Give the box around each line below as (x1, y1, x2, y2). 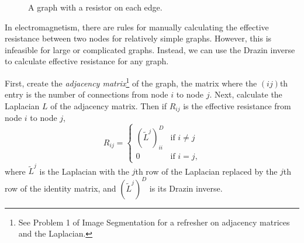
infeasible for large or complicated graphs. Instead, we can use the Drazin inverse (5, 43, 295, 55)
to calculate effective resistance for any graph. (5, 55, 169, 67)
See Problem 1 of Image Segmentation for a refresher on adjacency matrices (18, 216, 290, 228)
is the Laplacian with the (39, 165, 130, 177)
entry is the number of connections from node (5, 88, 168, 100)
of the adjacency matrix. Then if (50, 99, 167, 112)
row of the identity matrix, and (5, 182, 116, 194)
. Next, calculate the (209, 88, 282, 100)
